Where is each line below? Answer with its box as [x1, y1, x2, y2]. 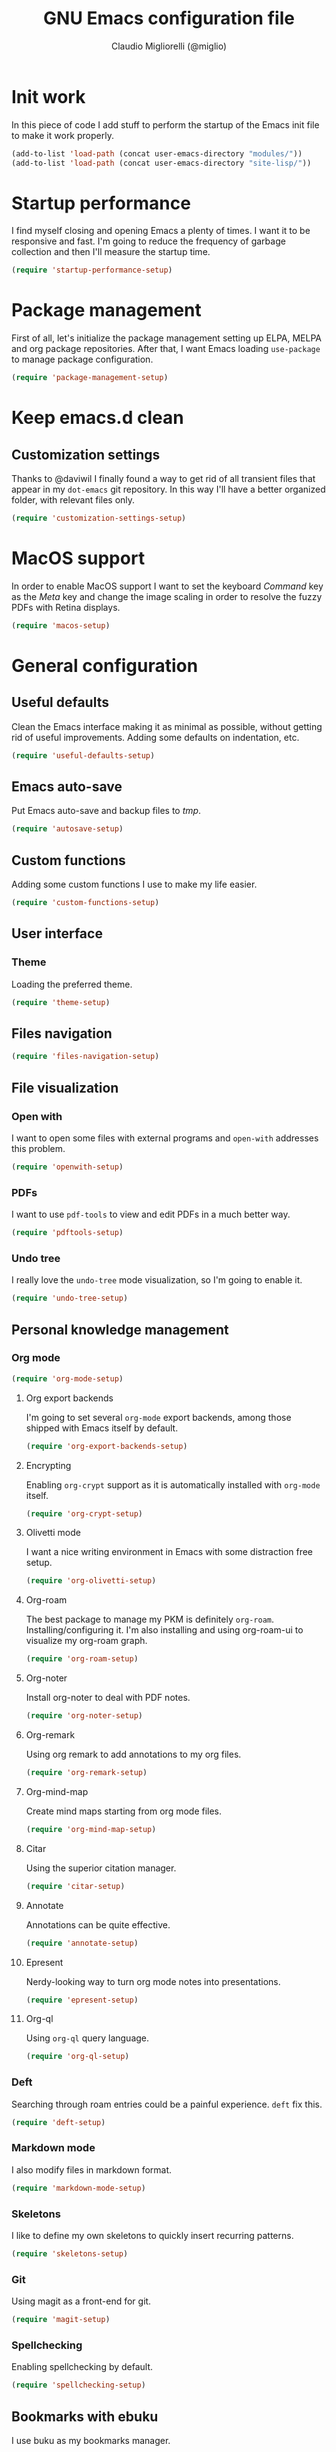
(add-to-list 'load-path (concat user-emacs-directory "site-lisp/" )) [11, 158, 312, 168]
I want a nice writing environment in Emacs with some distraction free [25, 1546, 314, 1558]
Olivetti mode [25, 1527, 81, 1539]
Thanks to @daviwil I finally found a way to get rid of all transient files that [11, 473, 316, 485]
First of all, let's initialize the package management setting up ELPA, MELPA [11, 332, 322, 344]
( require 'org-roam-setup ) [25, 1654, 139, 1664]
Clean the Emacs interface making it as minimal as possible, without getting [11, 720, 323, 732]
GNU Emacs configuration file [43, 7, 295, 30]
